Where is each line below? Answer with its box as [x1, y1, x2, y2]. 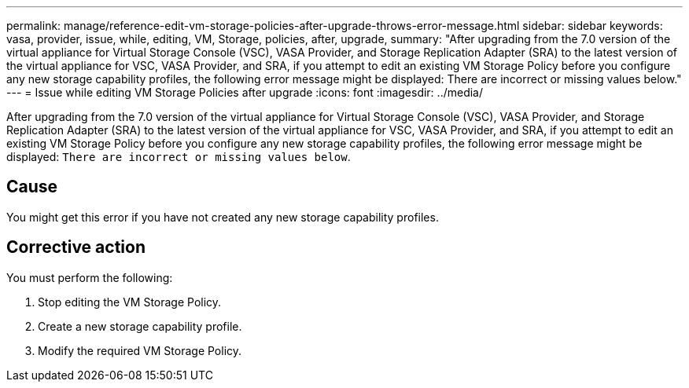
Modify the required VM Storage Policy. [38, 343, 242, 357]
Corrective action [6, 237, 146, 258]
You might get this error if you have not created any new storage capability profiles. [6, 210, 439, 224]
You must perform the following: [6, 270, 173, 284]
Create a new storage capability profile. [38, 319, 242, 333]
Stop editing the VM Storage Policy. [38, 295, 222, 309]
